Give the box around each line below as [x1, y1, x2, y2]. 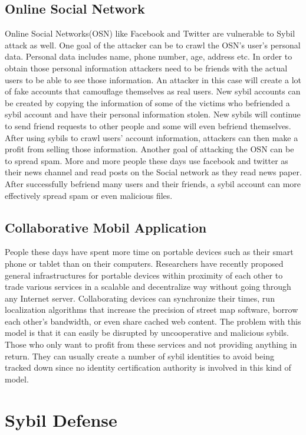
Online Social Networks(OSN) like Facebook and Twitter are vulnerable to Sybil [5, 27, 295, 40]
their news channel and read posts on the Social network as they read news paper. [5, 166, 302, 178]
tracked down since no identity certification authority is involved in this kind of [5, 361, 291, 374]
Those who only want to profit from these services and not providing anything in [5, 338, 297, 351]
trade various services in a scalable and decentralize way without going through [5, 280, 291, 293]
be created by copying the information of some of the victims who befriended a [5, 96, 290, 109]
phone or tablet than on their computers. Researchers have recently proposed [5, 257, 284, 269]
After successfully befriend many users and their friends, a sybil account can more [5, 177, 301, 189]
